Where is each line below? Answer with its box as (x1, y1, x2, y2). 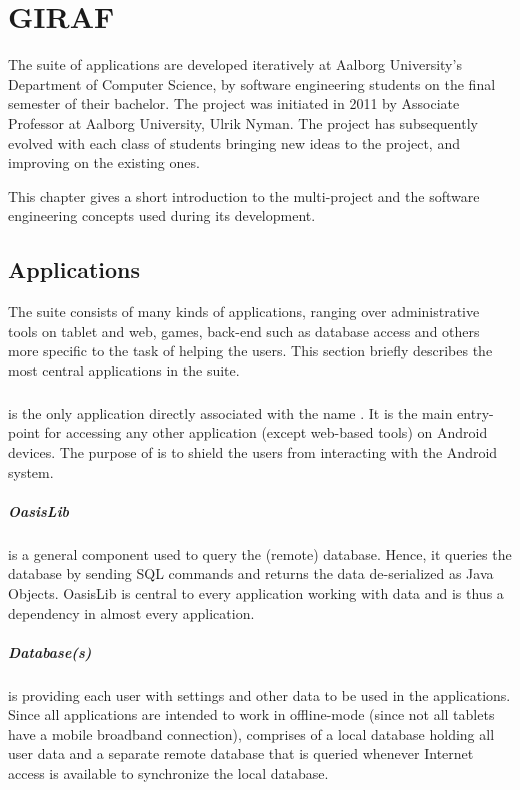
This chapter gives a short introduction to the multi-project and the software (8, 185, 480, 206)
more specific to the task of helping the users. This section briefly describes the (8, 340, 493, 361)
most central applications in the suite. (8, 359, 240, 380)
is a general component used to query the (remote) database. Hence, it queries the (8, 543, 512, 564)
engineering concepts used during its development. (8, 205, 316, 226)
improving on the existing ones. (8, 152, 200, 173)
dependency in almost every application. (8, 602, 255, 623)
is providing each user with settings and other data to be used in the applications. (8, 684, 511, 705)
